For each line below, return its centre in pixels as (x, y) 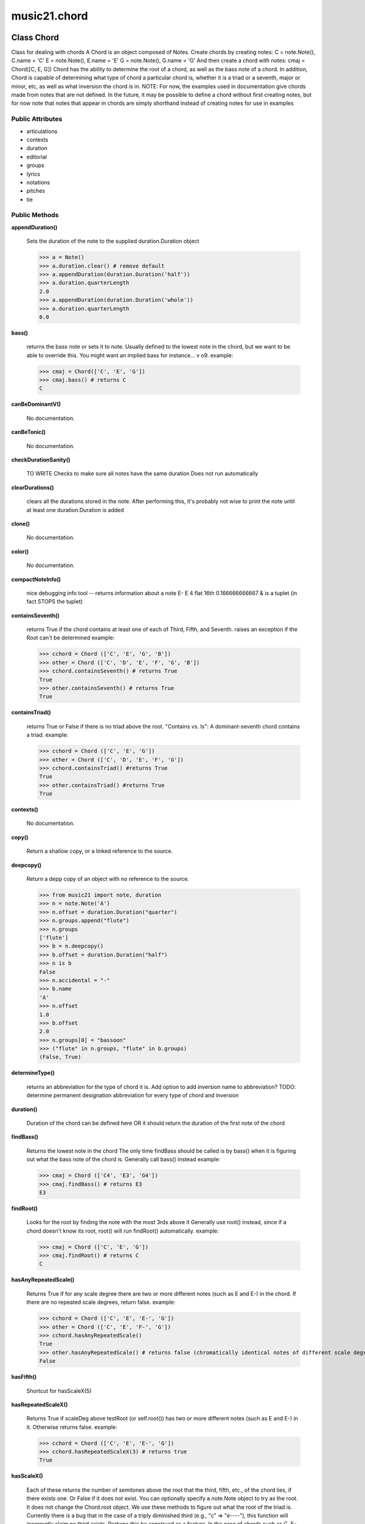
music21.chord (50, 16)
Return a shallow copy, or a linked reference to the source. (100, 851)
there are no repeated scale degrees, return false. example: (101, 1302)
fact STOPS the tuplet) (55, 602)
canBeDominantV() (36, 404)
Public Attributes (37, 119)
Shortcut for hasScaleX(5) (59, 1390)
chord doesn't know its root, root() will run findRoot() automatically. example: (123, 1231)
